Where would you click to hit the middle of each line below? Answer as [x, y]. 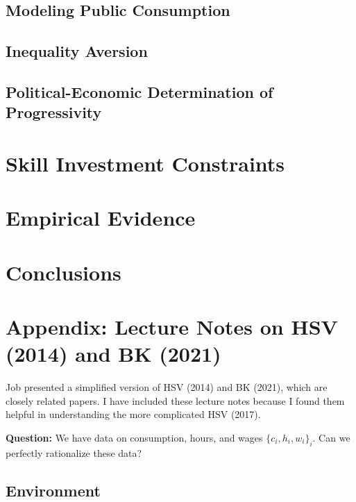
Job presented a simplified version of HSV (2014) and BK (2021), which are [167, 387]
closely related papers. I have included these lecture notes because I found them [175, 400]
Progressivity [54, 112]
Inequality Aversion [77, 51]
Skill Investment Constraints [145, 163]
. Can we [331, 437]
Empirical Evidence [101, 218]
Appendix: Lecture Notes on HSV [172, 327]
